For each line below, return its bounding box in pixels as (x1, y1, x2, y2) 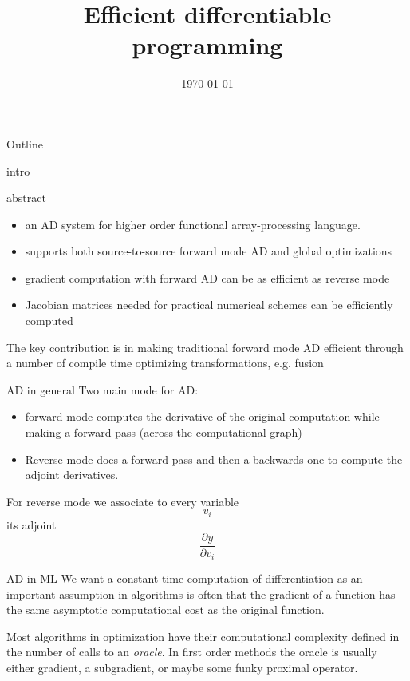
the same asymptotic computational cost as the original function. (6, 601, 325, 618)
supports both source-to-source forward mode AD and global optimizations (25, 243, 392, 259)
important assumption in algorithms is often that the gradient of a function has (6, 585, 396, 602)
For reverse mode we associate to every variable (6, 493, 239, 509)
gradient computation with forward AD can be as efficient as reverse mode (25, 269, 390, 286)
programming (132, 29, 283, 61)
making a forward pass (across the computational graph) (25, 424, 302, 441)
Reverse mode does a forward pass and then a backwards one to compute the (25, 450, 403, 467)
